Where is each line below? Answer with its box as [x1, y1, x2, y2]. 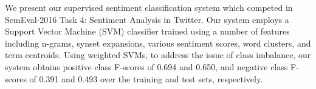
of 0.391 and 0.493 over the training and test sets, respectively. [29, 72, 263, 85]
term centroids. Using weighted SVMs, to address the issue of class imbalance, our [5, 48, 311, 61]
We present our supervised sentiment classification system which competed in [5, 1, 293, 13]
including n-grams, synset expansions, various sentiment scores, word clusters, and [5, 36, 311, 49]
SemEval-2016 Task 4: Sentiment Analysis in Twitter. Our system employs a [5, 13, 289, 25]
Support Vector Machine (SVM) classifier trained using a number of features [5, 25, 290, 38]
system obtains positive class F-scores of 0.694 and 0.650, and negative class [5, 60, 288, 73]
